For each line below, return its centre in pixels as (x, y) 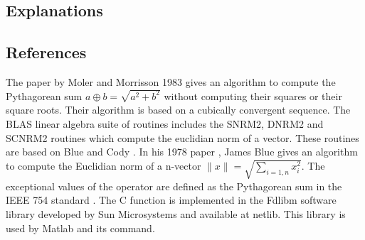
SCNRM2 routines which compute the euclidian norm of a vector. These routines (182, 137)
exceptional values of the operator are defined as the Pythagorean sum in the (174, 186)
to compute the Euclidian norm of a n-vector (104, 165)
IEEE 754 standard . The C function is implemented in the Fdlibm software (171, 200)
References (46, 52)
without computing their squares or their (253, 96)
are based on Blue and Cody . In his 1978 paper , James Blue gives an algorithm (182, 152)
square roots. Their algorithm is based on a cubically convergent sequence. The (178, 110)
